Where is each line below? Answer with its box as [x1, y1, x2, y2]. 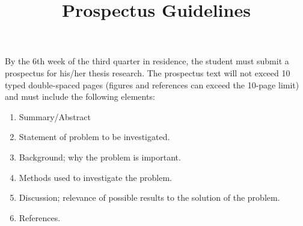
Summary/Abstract [19, 110, 91, 123]
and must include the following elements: [5, 90, 155, 103]
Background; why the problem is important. [19, 150, 181, 163]
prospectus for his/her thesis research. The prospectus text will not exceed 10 [5, 66, 290, 79]
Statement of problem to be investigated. [19, 130, 170, 143]
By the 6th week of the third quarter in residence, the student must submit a [5, 55, 289, 67]
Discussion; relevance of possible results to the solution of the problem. [19, 191, 280, 204]
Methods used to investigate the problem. [19, 171, 173, 183]
